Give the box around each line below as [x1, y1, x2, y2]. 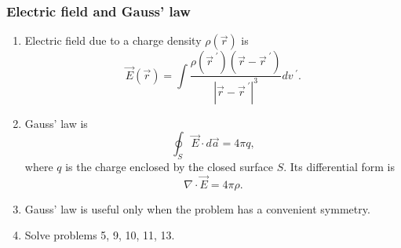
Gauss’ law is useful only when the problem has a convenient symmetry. [24, 200, 370, 217]
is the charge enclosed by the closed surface [65, 158, 273, 174]
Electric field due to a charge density [24, 32, 202, 49]
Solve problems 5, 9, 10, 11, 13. [24, 227, 175, 243]
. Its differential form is [283, 158, 396, 174]
